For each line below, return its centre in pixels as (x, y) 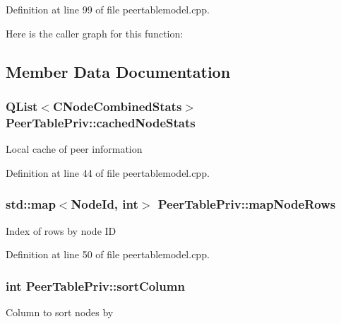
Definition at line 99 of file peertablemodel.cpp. (108, 9)
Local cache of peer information (74, 149)
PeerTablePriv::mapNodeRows (247, 204)
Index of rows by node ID (61, 230)
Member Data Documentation (118, 71)
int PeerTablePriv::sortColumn (95, 285)
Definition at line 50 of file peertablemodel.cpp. (108, 254)
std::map (31, 204)
